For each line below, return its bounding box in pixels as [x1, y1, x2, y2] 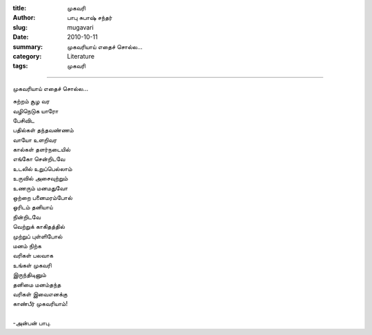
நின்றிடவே [12, 212, 41, 221]
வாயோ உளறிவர [12, 135, 57, 144]
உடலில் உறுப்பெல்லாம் [12, 164, 72, 172]
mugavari [67, 23, 94, 31]
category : [12, 52, 42, 60]
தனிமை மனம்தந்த [12, 280, 61, 289]
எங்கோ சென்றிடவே [12, 155, 65, 163]
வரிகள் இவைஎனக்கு [12, 290, 68, 298]
